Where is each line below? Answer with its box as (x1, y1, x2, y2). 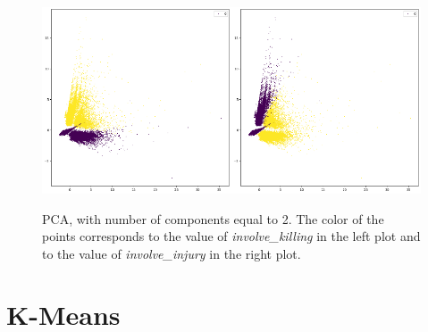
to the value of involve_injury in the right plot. (42, 244, 301, 262)
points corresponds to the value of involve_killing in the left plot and (42, 227, 421, 245)
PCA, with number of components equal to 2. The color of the (42, 209, 384, 228)
